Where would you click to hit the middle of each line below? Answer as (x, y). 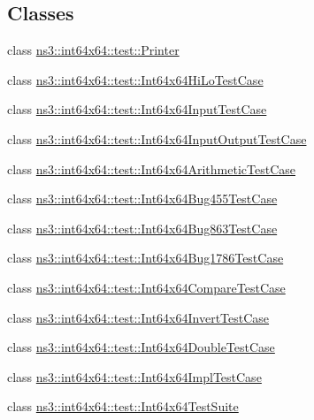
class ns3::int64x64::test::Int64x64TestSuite (123, 406)
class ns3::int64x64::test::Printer (93, 50)
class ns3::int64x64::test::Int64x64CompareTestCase (146, 287)
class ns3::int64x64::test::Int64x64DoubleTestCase (141, 347)
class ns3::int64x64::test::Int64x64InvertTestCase (138, 317)
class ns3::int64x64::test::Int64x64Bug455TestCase (142, 199)
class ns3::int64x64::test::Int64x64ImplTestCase (134, 376)
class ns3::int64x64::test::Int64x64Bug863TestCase (142, 228)
